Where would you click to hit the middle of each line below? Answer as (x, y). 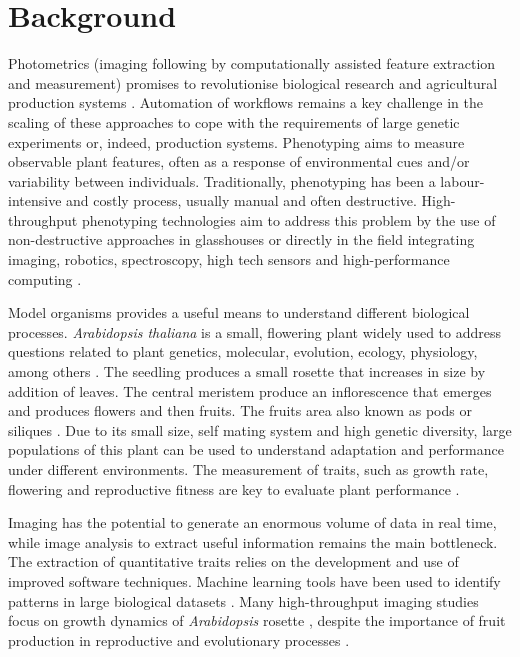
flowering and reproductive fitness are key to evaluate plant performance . (234, 488)
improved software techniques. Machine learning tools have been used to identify (254, 580)
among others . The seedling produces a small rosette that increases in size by (247, 371)
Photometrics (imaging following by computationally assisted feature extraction (252, 63)
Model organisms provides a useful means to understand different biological (239, 312)
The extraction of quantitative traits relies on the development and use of (233, 561)
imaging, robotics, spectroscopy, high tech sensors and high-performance (229, 259)
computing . (45, 278)
